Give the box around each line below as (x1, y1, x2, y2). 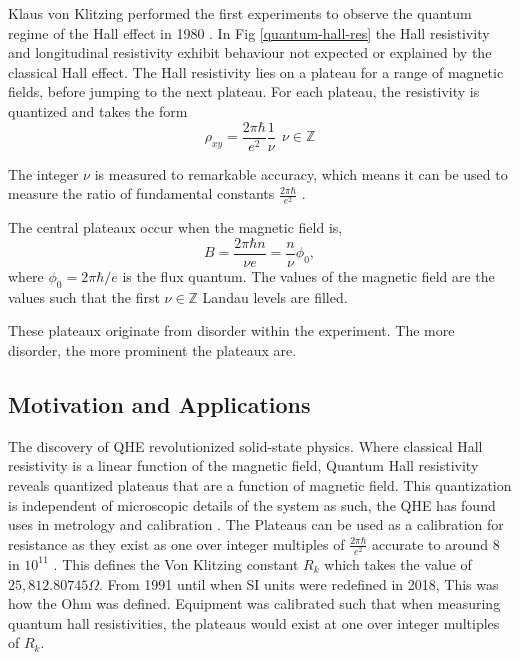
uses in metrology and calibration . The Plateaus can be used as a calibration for (8, 514, 504, 535)
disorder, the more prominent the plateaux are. (8, 340, 297, 360)
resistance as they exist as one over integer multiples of (8, 533, 345, 554)
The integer (8, 163, 79, 184)
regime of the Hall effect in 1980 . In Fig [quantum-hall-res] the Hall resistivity (8, 22, 490, 43)
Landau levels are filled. (202, 286, 348, 307)
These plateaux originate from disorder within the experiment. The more (8, 320, 455, 341)
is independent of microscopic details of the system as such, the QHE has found (8, 494, 496, 515)
